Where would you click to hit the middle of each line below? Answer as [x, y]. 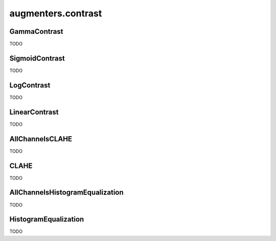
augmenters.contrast [56, 13]
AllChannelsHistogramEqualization [66, 193]
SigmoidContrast [37, 58]
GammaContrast [36, 31]
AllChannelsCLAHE [41, 139]
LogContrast [30, 85]
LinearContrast [34, 112]
